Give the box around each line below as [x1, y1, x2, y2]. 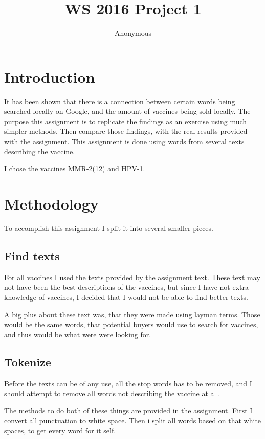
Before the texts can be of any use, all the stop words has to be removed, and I [4, 378, 252, 388]
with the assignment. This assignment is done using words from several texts [4, 136, 245, 147]
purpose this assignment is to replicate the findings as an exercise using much [4, 115, 247, 126]
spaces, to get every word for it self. [4, 425, 116, 435]
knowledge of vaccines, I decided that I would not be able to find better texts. [4, 291, 248, 302]
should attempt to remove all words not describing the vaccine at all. [4, 388, 220, 399]
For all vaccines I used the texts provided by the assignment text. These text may [4, 271, 260, 282]
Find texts [4, 247, 60, 263]
